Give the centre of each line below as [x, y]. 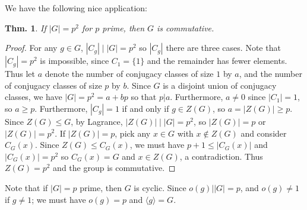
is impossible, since [75, 61]
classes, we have [34, 97]
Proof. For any [31, 48]
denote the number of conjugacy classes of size [129, 74]
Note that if [26, 187]
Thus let [20, 74]
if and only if [145, 108]
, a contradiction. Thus [221, 156]
